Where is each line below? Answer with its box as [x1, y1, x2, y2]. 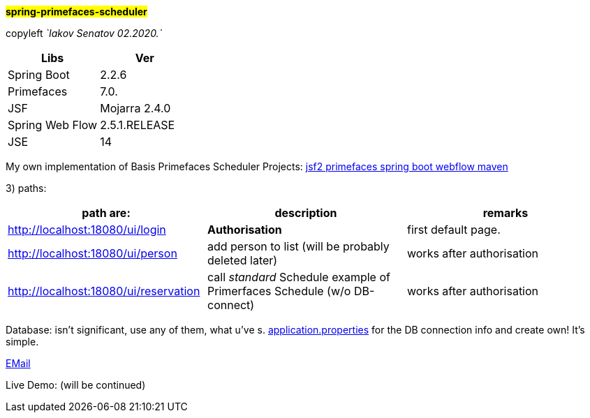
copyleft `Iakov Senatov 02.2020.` [6, 27, 163, 39]
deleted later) [207, 253, 278, 267]
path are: [82, 206, 131, 220]
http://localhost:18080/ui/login [8, 223, 166, 237]
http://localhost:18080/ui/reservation [8, 284, 200, 298]
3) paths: [6, 182, 47, 194]
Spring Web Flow [8, 118, 98, 132]
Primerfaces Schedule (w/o [207, 284, 351, 298]
